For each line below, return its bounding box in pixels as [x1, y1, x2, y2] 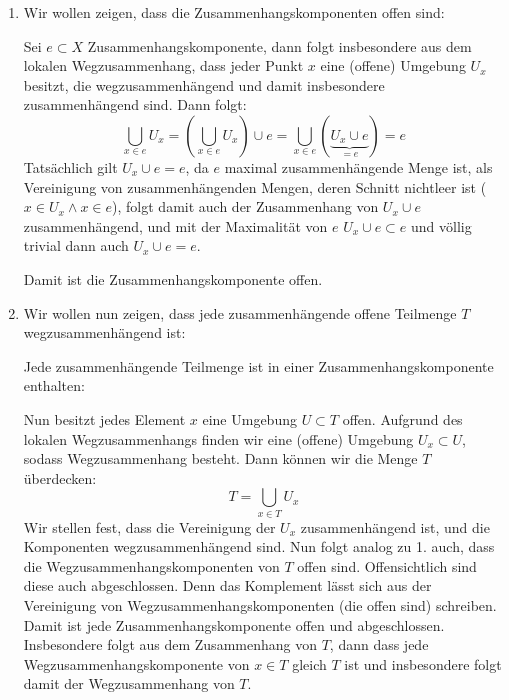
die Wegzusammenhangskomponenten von [23, 555, 280, 576]
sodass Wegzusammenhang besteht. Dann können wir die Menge [23, 448, 418, 469]
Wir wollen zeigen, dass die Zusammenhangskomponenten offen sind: [23, 2, 445, 22]
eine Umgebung [202, 408, 297, 429]
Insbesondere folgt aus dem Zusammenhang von [23, 634, 317, 655]
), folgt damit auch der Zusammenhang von [112, 196, 379, 217]
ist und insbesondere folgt [344, 653, 502, 674]
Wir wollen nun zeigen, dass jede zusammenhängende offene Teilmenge [23, 302, 457, 323]
